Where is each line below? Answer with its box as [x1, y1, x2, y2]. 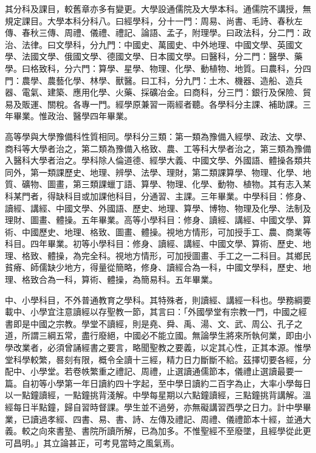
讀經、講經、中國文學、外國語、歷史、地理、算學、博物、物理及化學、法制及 [5, 201, 311, 214]
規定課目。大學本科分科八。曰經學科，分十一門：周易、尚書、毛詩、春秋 [5, 14, 294, 27]
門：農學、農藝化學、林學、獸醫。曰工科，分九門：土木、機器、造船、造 [5, 74, 294, 86]
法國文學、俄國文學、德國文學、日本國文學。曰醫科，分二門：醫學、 [21, 50, 294, 63]
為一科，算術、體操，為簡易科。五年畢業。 [47, 273, 218, 286]
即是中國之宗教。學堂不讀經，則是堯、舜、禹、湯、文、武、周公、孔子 [13, 317, 294, 330]
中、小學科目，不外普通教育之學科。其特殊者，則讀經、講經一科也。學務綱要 [5, 293, 311, 306]
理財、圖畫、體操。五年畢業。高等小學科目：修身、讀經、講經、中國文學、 [5, 213, 303, 226]
